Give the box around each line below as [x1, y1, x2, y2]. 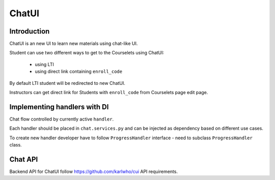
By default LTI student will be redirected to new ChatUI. [9, 80, 126, 86]
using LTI [35, 61, 54, 67]
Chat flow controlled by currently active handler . [9, 116, 114, 122]
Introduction [9, 27, 50, 36]
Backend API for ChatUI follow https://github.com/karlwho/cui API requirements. [9, 168, 178, 174]
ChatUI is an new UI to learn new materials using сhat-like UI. [9, 41, 138, 47]
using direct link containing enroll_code [35, 69, 122, 75]
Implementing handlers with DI [9, 102, 109, 111]
